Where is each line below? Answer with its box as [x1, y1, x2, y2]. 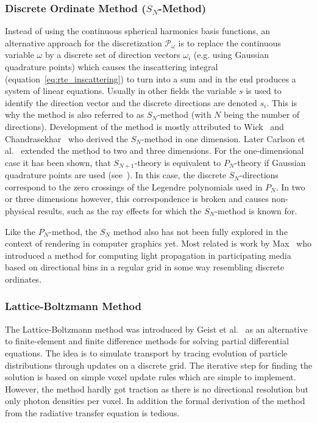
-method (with [157, 108, 212, 121]
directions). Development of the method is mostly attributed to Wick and [5, 120, 284, 132]
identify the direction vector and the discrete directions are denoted [5, 96, 257, 109]
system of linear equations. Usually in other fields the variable [5, 84, 237, 97]
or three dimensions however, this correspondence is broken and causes [5, 192, 269, 205]
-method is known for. [215, 204, 297, 217]
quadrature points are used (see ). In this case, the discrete [5, 168, 227, 181]
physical [5, 204, 35, 217]
